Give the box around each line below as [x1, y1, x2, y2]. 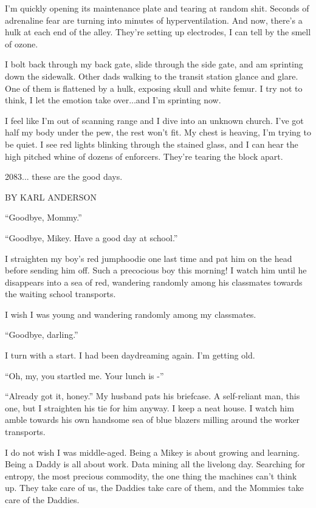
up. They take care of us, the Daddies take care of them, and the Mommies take [5, 481, 304, 494]
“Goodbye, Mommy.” [5, 211, 82, 224]
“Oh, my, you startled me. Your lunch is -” [5, 369, 164, 382]
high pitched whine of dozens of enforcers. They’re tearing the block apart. [5, 149, 283, 162]
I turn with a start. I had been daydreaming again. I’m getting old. [5, 349, 255, 362]
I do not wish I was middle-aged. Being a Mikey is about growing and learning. [5, 445, 300, 458]
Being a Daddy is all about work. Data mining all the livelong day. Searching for [5, 458, 305, 470]
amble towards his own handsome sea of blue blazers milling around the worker [5, 413, 300, 426]
